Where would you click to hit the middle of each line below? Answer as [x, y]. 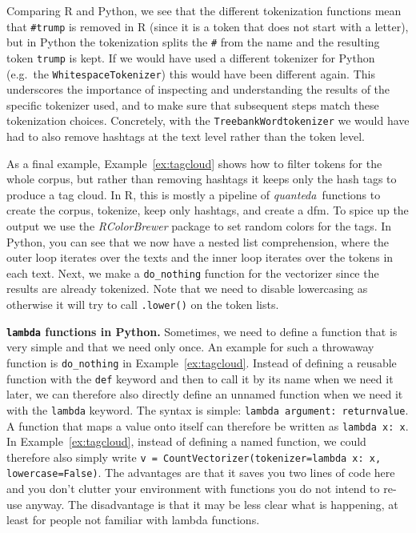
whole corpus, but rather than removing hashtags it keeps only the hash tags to [202, 179]
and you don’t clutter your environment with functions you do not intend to [193, 489]
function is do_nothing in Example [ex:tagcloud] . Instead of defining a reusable [202, 362]
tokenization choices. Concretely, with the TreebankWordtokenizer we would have [208, 120]
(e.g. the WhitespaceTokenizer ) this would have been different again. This [191, 73]
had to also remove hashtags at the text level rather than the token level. [186, 136]
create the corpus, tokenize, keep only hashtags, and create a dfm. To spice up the [208, 210]
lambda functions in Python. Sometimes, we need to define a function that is [202, 331]
